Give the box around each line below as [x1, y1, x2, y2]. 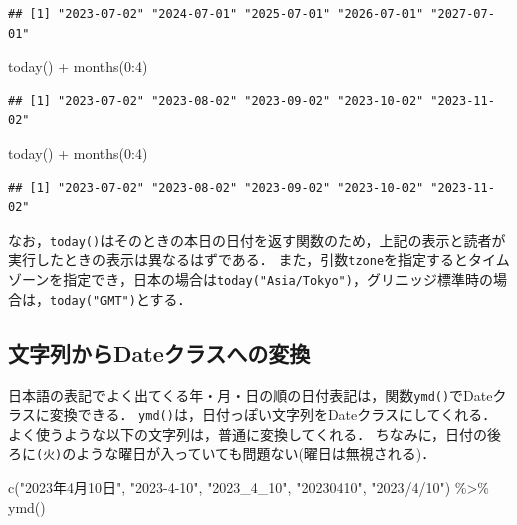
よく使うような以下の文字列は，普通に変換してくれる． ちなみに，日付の [8, 423, 488, 444]
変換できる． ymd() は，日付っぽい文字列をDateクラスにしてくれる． [49, 404, 497, 425]
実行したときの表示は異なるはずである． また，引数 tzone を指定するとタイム [8, 249, 510, 270]
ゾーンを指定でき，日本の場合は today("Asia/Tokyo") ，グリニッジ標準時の [8, 269, 493, 290]
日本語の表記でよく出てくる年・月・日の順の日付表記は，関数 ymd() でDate [8, 384, 493, 405]
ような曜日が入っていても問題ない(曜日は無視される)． [76, 443, 436, 464]
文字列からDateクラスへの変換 [8, 337, 311, 368]
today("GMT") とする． [50, 288, 192, 309]
